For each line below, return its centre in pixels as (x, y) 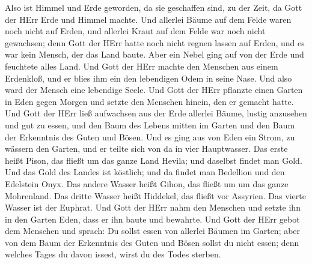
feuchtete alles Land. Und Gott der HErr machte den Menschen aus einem (142, 66)
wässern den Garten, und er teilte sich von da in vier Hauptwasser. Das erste (146, 148)
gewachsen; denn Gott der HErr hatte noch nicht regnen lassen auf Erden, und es (155, 42)
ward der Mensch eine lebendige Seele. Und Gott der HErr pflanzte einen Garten (154, 90)
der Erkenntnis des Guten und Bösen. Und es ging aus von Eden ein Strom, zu (150, 136)
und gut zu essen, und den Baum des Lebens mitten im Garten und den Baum (150, 124)
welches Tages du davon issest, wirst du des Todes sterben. (113, 254)
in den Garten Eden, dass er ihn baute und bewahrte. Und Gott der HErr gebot (152, 219)
